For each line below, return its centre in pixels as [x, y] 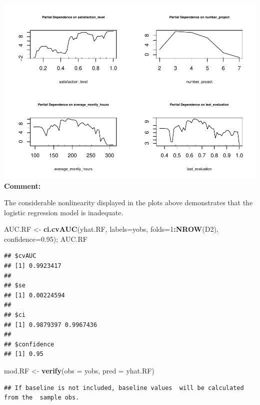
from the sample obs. [42, 398]
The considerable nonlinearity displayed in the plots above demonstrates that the [128, 202]
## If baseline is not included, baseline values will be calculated [124, 388]
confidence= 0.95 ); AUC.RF [46, 239]
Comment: [22, 185]
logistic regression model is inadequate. [64, 212]
